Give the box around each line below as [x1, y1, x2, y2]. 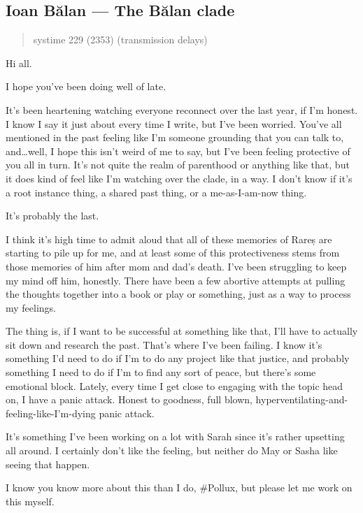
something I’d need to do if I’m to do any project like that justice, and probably [6, 351, 350, 366]
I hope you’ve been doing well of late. [6, 79, 166, 94]
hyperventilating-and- [255, 392, 348, 407]
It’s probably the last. [6, 208, 99, 223]
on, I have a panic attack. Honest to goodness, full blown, [6, 392, 252, 407]
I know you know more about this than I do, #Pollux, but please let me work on [6, 480, 353, 495]
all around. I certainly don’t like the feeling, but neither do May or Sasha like [6, 443, 338, 458]
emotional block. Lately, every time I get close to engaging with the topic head [6, 378, 343, 393]
